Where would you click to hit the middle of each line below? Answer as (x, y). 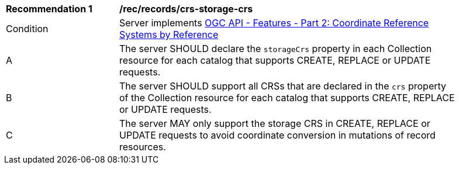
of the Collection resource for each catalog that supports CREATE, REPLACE (287, 98)
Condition (27, 29)
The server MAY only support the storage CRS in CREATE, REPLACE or (275, 123)
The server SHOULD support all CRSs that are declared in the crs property (283, 86)
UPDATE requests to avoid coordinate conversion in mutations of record (277, 135)
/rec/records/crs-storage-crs (186, 9)
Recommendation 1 (49, 9)
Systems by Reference (169, 35)
